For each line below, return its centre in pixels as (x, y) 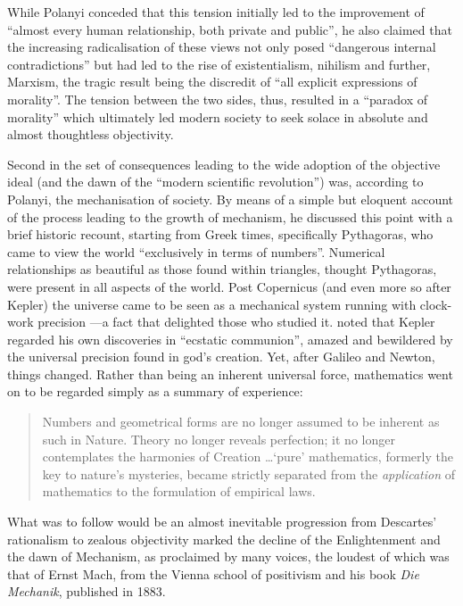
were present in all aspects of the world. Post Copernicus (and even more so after (229, 286)
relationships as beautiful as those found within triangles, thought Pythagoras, (222, 269)
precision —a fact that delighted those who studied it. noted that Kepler (236, 322)
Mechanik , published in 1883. (87, 591)
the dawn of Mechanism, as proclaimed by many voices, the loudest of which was (228, 556)
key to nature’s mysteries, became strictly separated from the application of (249, 473)
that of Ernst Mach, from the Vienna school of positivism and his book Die (213, 573)
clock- (436, 304)
